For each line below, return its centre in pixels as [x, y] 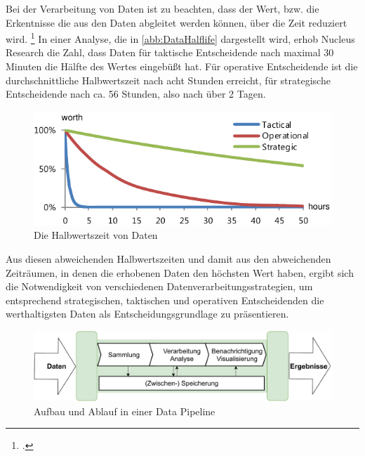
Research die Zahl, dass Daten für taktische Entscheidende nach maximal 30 [170, 52]
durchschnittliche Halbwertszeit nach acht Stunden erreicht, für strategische [168, 80]
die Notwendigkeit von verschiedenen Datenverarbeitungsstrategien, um [159, 286]
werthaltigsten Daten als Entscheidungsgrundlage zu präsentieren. [147, 314]
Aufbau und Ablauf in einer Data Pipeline [125, 411]
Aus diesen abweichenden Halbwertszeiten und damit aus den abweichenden [168, 259]
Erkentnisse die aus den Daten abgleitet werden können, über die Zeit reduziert [177, 22]
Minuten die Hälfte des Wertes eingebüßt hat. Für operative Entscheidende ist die [182, 66]
